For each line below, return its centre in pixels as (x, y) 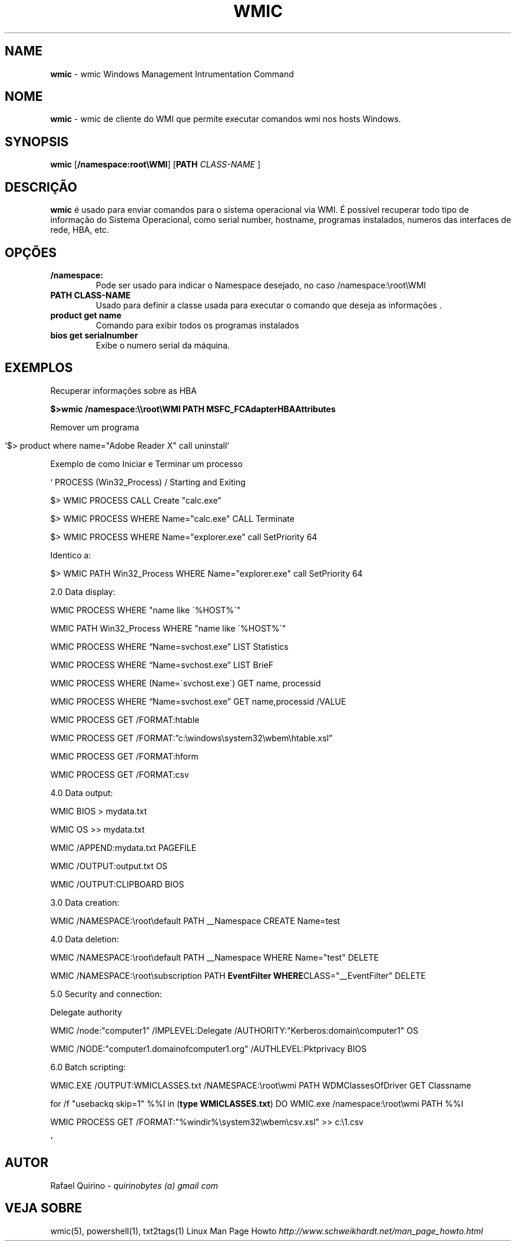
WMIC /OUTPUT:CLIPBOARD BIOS (117, 884)
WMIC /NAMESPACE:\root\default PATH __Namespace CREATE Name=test (195, 920)
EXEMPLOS (39, 368)
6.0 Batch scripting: (88, 1067)
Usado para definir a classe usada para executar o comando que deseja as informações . (269, 305)
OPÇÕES (31, 252)
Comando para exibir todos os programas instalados (197, 325)
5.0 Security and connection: (106, 994)
